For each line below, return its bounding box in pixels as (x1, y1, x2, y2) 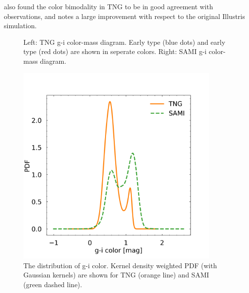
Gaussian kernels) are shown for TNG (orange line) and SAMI (23, 270, 209, 280)
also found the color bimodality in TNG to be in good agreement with (4, 1, 213, 11)
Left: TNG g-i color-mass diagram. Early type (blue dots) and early (23, 37, 226, 47)
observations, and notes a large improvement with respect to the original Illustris (4, 11, 245, 21)
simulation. (4, 20, 37, 31)
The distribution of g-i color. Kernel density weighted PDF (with (23, 260, 217, 270)
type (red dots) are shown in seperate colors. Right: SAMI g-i (23, 46, 207, 56)
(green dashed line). (23, 279, 82, 289)
